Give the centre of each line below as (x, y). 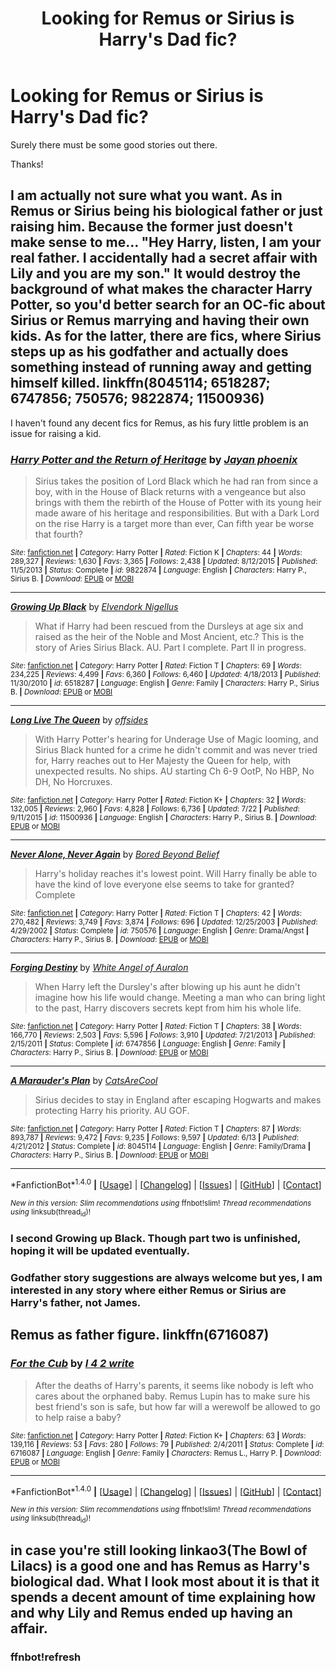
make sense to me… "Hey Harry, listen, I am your (166, 242)
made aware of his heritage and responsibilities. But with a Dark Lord (177, 513)
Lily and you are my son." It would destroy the (156, 273)
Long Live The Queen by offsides (79, 720)
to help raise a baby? (78, 1417)
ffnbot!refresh (46, 1657)
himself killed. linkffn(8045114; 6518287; (140, 383)
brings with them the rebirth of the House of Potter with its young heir (178, 503)
